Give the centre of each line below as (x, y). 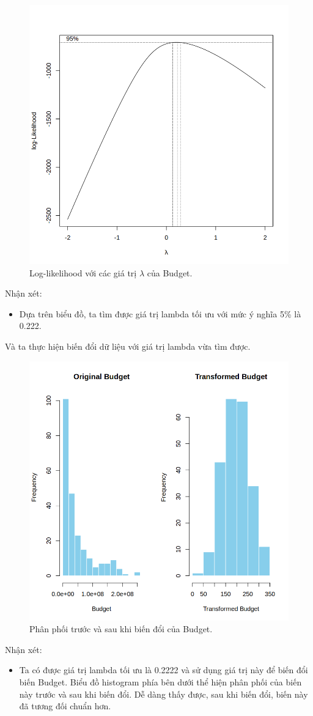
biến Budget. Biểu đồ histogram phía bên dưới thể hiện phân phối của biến (160, 681)
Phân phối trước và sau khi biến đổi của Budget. (121, 629)
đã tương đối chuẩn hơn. (65, 706)
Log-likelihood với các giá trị (83, 272)
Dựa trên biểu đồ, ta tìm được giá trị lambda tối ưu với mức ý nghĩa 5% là (160, 313)
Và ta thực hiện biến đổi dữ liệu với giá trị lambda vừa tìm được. (128, 346)
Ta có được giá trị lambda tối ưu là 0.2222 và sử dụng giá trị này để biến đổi (164, 670)
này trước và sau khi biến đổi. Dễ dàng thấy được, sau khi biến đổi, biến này (164, 694)
